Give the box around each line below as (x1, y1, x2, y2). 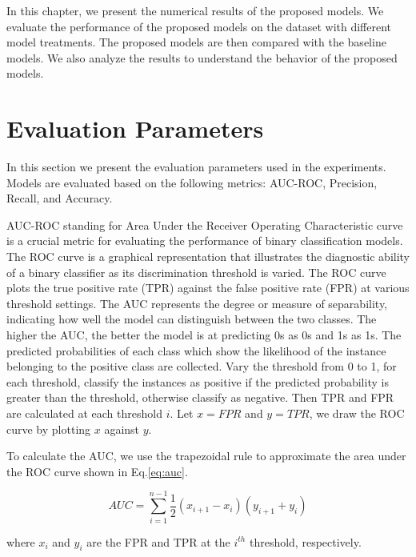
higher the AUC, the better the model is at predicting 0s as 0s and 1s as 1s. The (6, 327, 402, 343)
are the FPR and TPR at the (86, 533, 230, 550)
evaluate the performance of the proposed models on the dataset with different (6, 18, 392, 34)
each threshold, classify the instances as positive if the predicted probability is (6, 373, 389, 390)
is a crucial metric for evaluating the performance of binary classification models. (6, 232, 403, 249)
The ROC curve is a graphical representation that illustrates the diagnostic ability (6, 248, 410, 265)
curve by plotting (6, 420, 91, 437)
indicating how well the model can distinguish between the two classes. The (6, 311, 377, 327)
